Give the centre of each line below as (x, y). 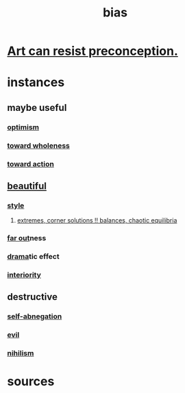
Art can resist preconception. (92, 51)
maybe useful (37, 107)
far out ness (27, 238)
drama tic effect (33, 257)
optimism (23, 127)
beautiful (27, 186)
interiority (24, 275)
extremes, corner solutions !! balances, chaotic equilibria (97, 220)
